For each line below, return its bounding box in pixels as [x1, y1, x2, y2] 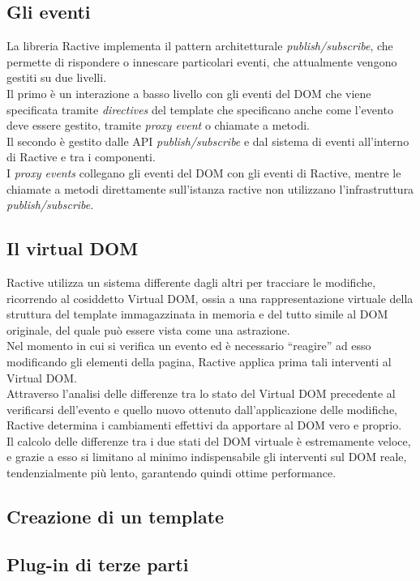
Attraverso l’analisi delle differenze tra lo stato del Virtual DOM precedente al [6, 385, 396, 402]
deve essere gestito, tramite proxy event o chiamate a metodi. [6, 117, 311, 134]
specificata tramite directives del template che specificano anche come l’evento [6, 100, 393, 117]
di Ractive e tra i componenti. [6, 148, 156, 165]
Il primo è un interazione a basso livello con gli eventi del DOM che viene [6, 84, 371, 101]
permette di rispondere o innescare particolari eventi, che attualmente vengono [6, 53, 397, 70]
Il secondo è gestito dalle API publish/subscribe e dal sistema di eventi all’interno [6, 132, 409, 149]
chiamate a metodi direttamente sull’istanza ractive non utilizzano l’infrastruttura [6, 180, 414, 197]
